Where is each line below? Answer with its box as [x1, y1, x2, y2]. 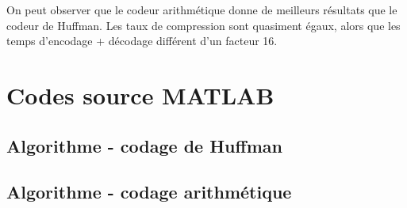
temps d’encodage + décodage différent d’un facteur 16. [6, 32, 278, 49]
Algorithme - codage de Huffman [6, 133, 282, 157]
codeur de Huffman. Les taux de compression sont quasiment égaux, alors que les [6, 17, 401, 33]
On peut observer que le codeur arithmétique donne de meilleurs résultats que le [6, 2, 397, 17]
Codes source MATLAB [6, 78, 275, 111]
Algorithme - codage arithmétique [6, 180, 292, 204]
